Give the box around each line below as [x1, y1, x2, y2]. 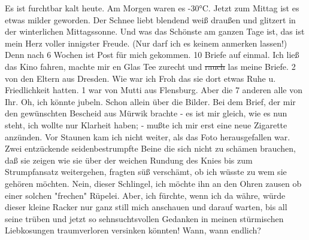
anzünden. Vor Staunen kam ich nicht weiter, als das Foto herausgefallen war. [5, 130, 290, 143]
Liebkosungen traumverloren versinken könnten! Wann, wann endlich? [5, 224, 261, 236]
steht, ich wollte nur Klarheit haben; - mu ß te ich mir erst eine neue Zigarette [5, 118, 287, 131]
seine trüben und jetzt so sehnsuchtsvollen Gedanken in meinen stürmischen [5, 212, 284, 224]
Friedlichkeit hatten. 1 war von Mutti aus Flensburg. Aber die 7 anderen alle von [5, 84, 302, 96]
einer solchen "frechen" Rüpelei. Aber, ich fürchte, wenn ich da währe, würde [5, 189, 286, 201]
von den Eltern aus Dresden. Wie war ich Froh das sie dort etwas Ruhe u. [5, 72, 276, 84]
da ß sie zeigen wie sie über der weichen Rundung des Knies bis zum [5, 153, 253, 166]
